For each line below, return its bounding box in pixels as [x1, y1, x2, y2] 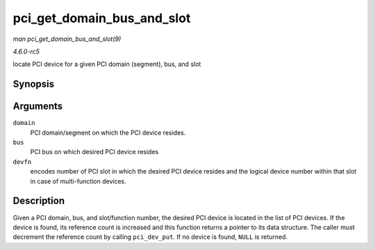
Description [12, 195, 65, 207]
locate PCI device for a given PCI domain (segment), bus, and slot [12, 60, 201, 69]
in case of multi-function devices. [30, 177, 126, 185]
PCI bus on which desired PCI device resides [30, 148, 159, 156]
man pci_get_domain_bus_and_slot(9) [12, 35, 122, 43]
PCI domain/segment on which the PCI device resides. [30, 128, 186, 137]
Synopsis [12, 78, 55, 90]
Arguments [12, 101, 63, 112]
